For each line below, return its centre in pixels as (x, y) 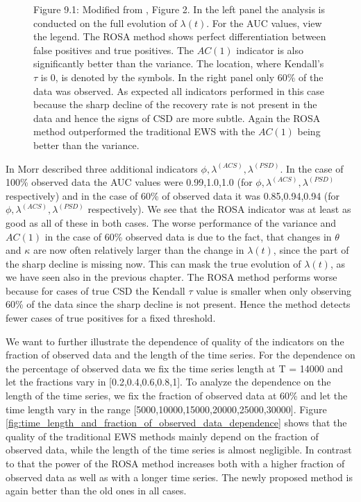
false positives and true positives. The (114, 50)
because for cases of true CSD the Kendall (95, 290)
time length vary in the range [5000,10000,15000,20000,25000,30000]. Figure (166, 409)
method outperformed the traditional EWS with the (144, 131)
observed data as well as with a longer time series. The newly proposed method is (179, 477)
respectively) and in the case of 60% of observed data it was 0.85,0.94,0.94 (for (173, 195)
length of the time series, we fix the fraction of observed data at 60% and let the (177, 396)
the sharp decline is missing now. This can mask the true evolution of (153, 263)
